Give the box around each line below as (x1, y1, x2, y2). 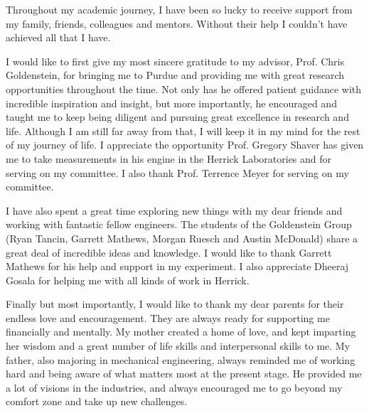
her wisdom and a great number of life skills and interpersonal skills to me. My (6, 338, 351, 353)
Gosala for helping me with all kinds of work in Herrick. (6, 272, 250, 287)
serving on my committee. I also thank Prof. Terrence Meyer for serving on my (6, 165, 349, 180)
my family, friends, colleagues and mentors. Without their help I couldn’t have (6, 16, 348, 31)
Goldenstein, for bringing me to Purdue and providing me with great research (6, 68, 344, 82)
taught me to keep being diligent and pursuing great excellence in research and (6, 109, 349, 124)
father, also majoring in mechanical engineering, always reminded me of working (6, 352, 355, 367)
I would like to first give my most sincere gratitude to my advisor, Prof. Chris (6, 53, 345, 68)
